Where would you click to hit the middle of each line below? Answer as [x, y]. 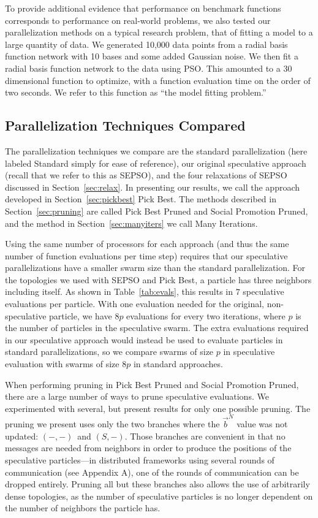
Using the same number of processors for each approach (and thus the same [147, 244]
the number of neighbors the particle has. [83, 508]
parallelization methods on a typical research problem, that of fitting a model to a [159, 32]
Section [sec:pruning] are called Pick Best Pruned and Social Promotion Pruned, [157, 211]
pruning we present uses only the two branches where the [112, 424]
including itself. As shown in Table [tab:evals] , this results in [119, 291]
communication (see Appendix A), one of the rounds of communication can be [152, 472]
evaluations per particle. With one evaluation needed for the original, [134, 304]
